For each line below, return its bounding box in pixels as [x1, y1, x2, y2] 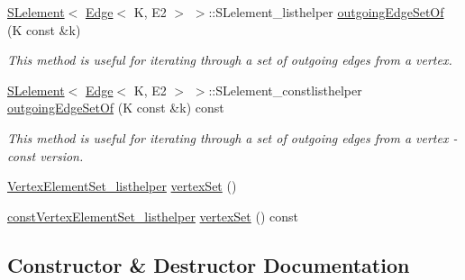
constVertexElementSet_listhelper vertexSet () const [7, 206, 298, 225]
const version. [7, 146, 84, 165]
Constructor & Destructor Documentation [7, 250, 410, 278]
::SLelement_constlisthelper [208, 80, 362, 99]
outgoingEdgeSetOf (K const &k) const [7, 98, 224, 117]
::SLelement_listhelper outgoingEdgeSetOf [208, 3, 444, 21]
